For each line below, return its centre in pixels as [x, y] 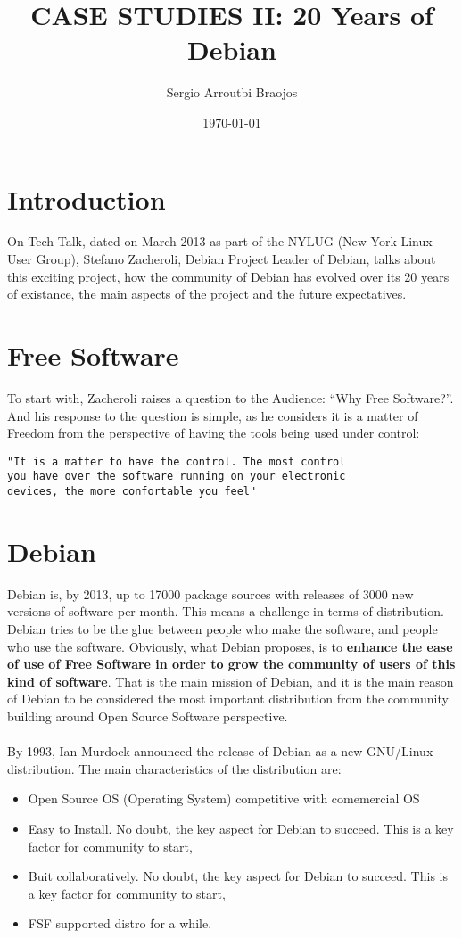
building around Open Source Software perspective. [148, 716]
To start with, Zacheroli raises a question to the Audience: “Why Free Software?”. [231, 397]
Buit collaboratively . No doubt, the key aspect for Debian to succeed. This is [238, 876]
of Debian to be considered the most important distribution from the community [228, 699]
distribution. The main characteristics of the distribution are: [174, 768]
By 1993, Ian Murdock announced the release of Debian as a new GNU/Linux [220, 751]
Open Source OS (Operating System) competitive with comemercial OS [224, 798]
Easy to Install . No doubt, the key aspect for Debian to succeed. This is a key [241, 828]
